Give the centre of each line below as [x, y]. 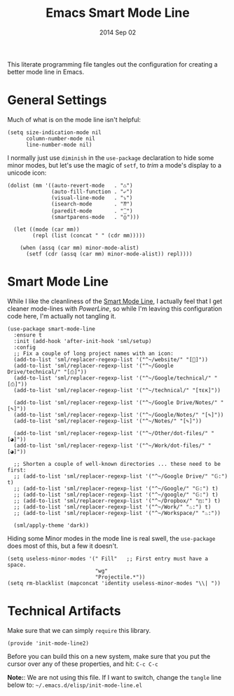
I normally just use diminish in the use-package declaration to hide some [111, 158]
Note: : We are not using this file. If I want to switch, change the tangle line [115, 677]
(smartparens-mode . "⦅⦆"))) [96, 217]
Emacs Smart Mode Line [118, 13]
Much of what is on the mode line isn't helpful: [74, 119]
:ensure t [28, 335]
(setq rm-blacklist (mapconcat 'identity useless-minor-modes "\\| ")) [114, 583]
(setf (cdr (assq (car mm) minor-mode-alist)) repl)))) [109, 254]
